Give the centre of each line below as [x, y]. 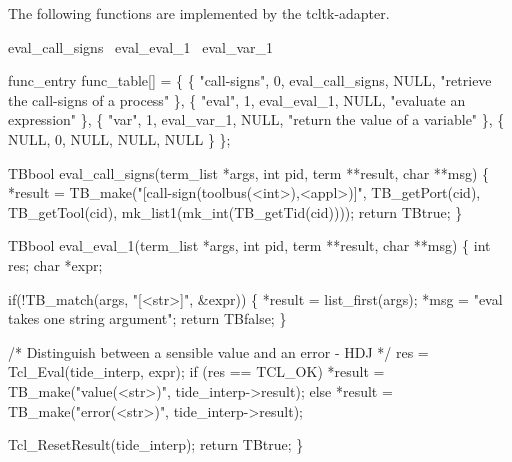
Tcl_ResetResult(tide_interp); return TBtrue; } [156, 444]
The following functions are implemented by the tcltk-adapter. [199, 13]
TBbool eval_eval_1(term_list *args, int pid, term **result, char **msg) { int [249, 245]
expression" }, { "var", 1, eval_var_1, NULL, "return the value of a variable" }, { [256, 119]
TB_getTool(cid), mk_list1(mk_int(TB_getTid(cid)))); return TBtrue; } [235, 211]
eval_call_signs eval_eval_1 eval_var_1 [140, 46]
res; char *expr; [55, 264]
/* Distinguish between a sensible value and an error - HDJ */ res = [218, 351]
